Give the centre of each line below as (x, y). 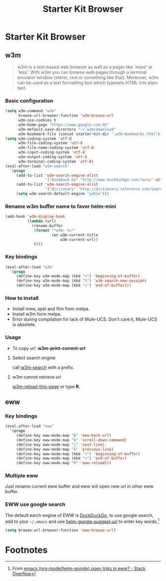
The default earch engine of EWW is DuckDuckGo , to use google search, (79, 515)
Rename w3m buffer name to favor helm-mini (61, 206)
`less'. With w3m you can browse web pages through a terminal (82, 72)
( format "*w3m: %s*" (55, 230)
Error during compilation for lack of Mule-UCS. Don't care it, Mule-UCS (84, 319)
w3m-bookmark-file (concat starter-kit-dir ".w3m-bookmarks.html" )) (90, 134)
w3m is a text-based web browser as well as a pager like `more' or (85, 67)
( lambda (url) (41, 221)
